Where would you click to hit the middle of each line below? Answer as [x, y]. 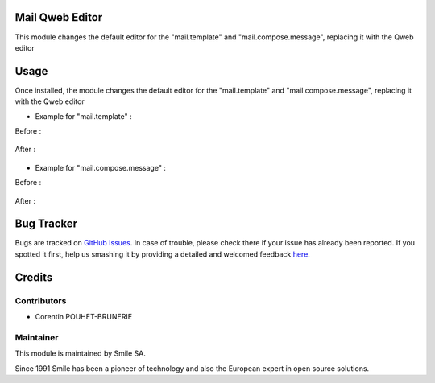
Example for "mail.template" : [83, 116]
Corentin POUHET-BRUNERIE [84, 317]
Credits [34, 277]
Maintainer [37, 337]
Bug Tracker [46, 224]
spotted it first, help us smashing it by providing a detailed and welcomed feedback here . [162, 254]
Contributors [41, 300]
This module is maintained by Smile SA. [81, 353]
